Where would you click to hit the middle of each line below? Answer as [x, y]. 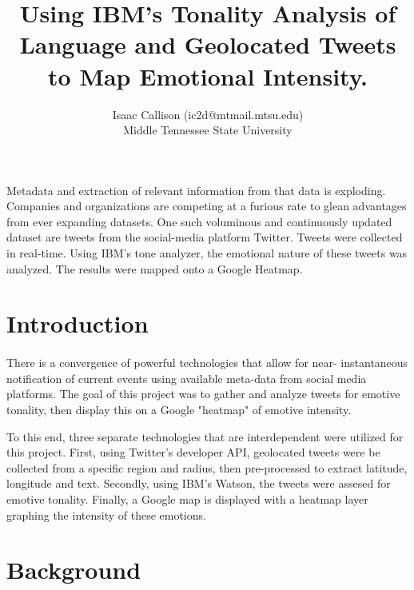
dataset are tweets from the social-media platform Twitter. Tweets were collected [205, 237]
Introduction [78, 323]
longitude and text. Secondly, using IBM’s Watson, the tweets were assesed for [199, 483]
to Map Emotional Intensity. [208, 76]
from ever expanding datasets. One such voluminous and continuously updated [199, 221]
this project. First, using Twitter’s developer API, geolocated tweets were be [193, 452]
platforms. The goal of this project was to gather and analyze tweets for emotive [203, 394]
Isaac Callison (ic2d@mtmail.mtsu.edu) [208, 114]
